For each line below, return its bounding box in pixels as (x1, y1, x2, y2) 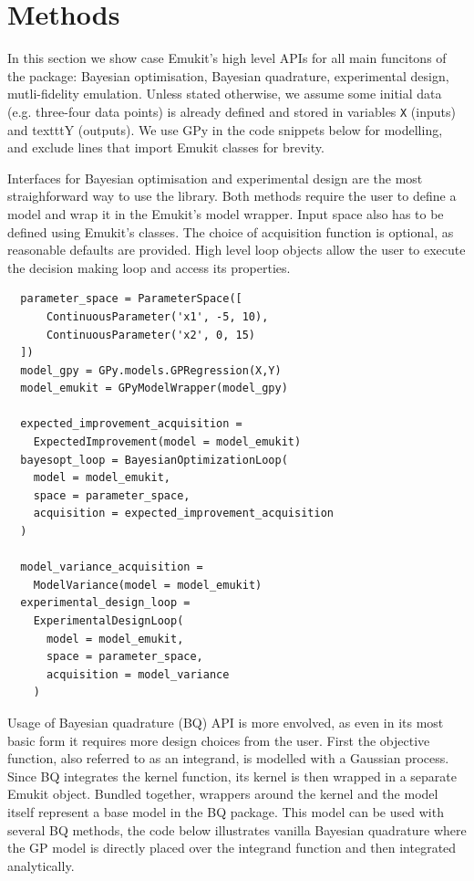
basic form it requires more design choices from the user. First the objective (7, 730, 430, 750)
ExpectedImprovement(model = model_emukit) (33, 435, 302, 449)
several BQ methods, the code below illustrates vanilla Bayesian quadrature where (7, 820, 467, 839)
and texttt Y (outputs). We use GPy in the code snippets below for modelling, (7, 120, 443, 139)
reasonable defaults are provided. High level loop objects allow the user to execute (7, 240, 466, 259)
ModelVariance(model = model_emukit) (33, 578, 263, 592)
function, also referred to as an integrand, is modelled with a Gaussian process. (7, 749, 449, 768)
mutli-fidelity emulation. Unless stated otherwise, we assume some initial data (7, 84, 442, 103)
